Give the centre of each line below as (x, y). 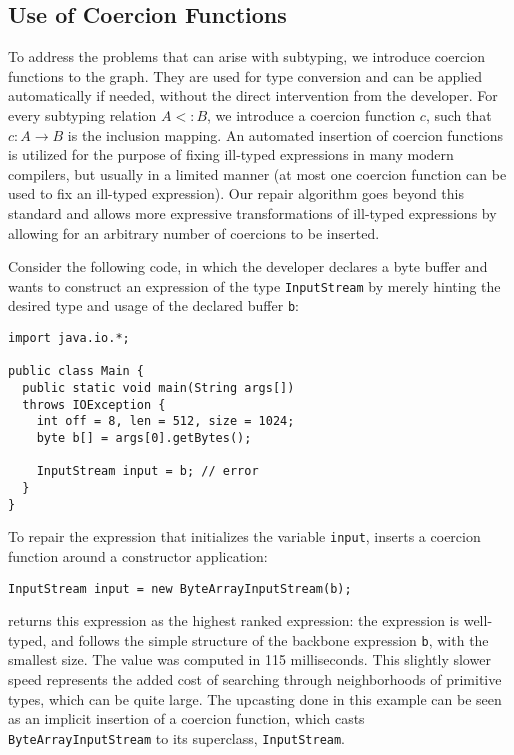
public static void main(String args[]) (158, 388)
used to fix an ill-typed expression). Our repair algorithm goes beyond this (236, 193)
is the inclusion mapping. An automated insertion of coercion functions (285, 134)
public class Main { (76, 371)
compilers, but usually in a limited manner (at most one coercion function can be (257, 173)
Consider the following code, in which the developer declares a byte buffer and (248, 266)
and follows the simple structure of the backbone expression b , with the (270, 639)
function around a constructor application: (138, 555)
